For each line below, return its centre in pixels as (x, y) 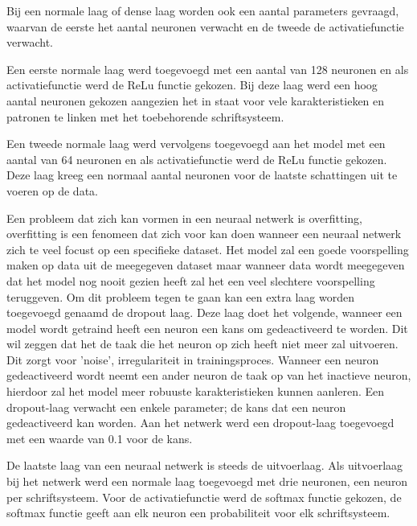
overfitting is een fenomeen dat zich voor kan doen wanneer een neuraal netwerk (204, 234)
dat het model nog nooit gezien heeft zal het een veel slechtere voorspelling (191, 280)
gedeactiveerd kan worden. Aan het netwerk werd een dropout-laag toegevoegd (200, 423)
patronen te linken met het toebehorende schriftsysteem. (145, 116)
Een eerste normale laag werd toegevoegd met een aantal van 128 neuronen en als (208, 69)
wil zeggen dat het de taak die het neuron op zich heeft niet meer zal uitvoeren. (202, 344)
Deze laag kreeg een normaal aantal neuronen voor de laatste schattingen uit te (202, 175)
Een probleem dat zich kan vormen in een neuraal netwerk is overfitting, (185, 218)
